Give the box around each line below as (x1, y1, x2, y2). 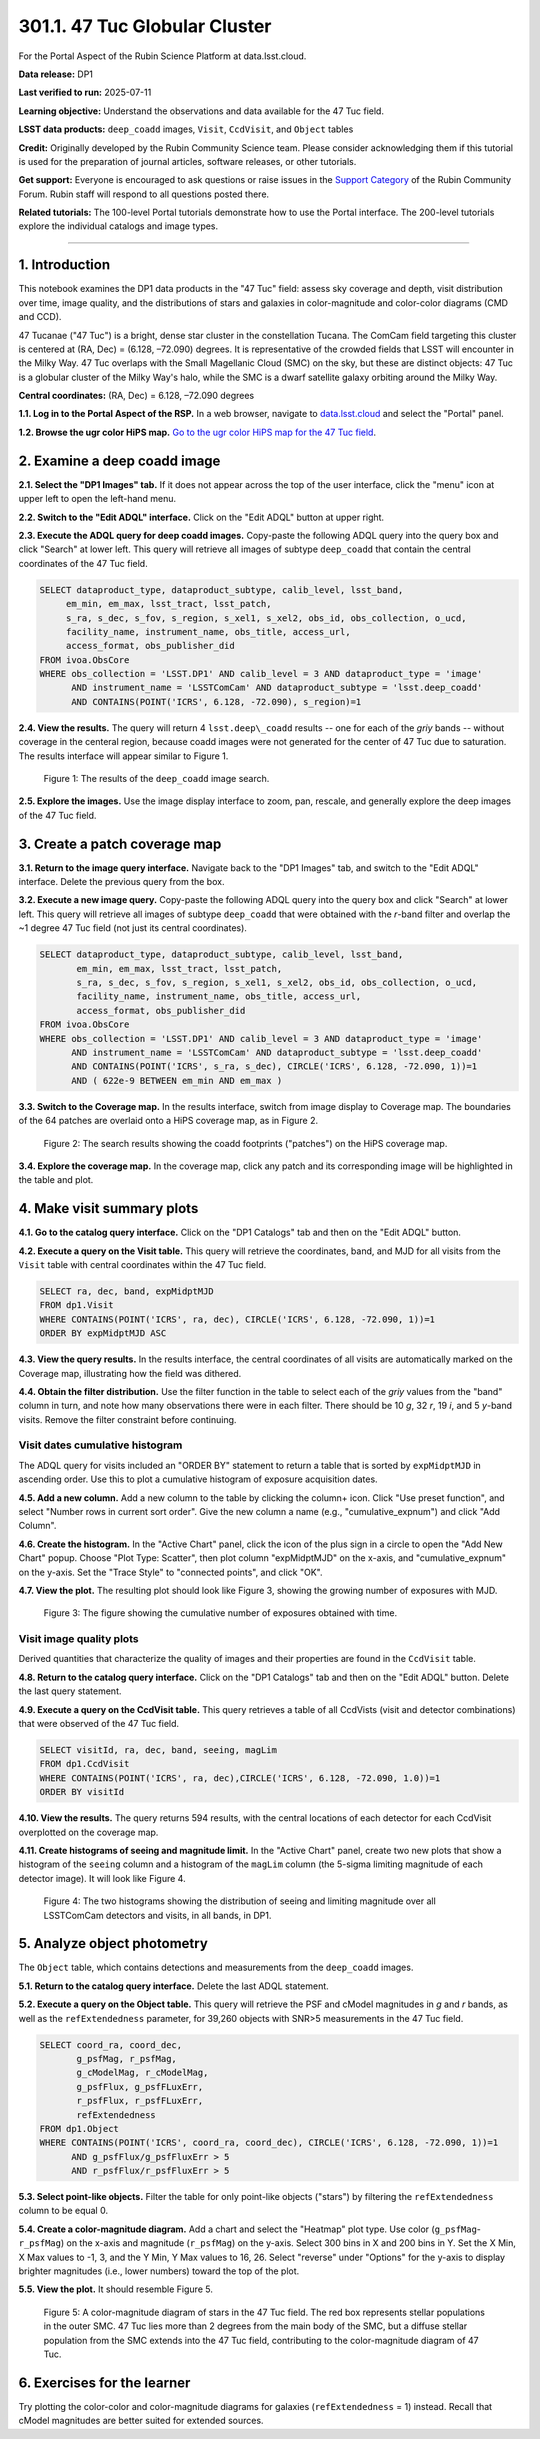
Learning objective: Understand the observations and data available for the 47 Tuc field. (18, 105, 385, 117)
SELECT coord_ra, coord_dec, (39, 2039, 183, 2050)
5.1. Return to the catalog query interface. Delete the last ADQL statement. (18, 1980, 329, 1992)
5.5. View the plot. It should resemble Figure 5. (18, 2283, 214, 2295)
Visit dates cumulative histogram (18, 1438, 183, 1452)
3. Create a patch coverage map (18, 835, 222, 852)
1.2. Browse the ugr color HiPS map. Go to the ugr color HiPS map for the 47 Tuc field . (18, 426, 377, 438)
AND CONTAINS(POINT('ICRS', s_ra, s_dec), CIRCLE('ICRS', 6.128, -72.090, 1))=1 (71, 1061, 478, 1072)
